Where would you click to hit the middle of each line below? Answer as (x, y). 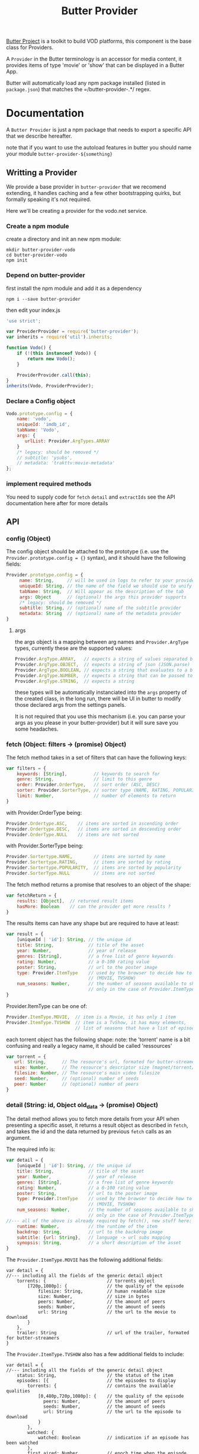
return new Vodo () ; (52, 359)
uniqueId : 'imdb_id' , (43, 425)
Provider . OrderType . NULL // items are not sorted (73, 834)
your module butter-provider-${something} (59, 154)
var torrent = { (26, 1057)
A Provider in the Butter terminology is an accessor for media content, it (94, 59)
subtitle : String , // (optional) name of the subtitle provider (100, 608)
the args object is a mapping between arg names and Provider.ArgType (102, 642)
